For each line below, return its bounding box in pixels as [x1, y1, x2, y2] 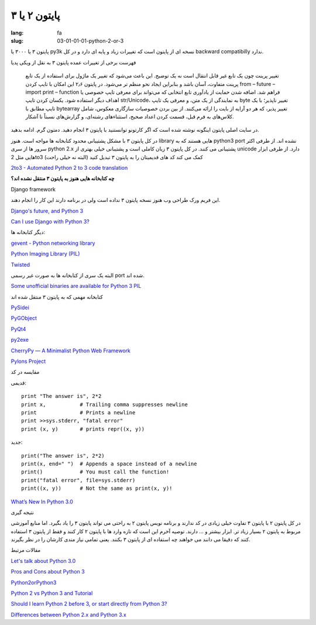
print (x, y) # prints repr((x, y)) [21, 425, 145, 432]
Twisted [11, 261, 30, 268]
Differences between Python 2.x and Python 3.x [11, 611, 127, 618]
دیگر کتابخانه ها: [11, 229, 45, 236]
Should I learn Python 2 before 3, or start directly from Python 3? [11, 600, 167, 607]
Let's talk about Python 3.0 [11, 557, 76, 564]
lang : [11, 29, 24, 36]
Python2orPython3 [11, 579, 57, 586]
